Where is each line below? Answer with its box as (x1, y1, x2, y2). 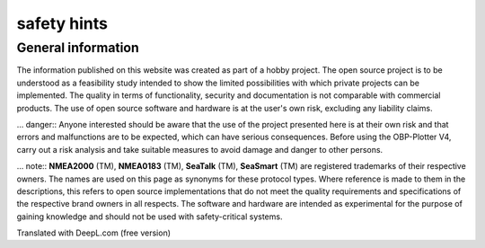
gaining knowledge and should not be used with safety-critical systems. (16, 211, 283, 222)
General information (16, 40, 139, 56)
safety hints (16, 13, 108, 33)
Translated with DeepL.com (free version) (16, 227, 171, 238)
